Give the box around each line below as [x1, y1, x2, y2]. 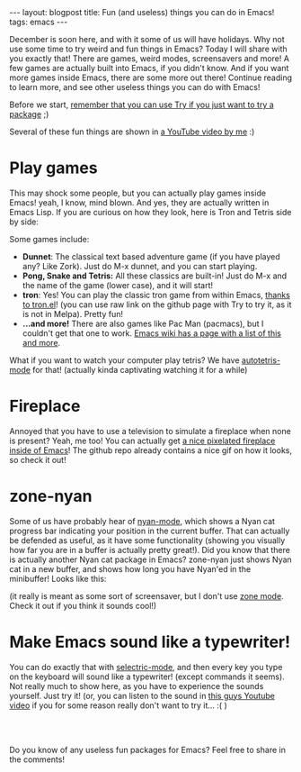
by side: [9, 216, 39, 227]
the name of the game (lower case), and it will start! [22, 279, 214, 290]
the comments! [9, 754, 66, 765]
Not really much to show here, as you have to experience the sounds [9, 680, 264, 691]
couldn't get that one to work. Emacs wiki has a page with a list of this [22, 327, 281, 339]
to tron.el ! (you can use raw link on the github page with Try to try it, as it [22, 299, 292, 310]
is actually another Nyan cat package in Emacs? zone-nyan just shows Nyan [9, 554, 292, 565]
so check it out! [9, 454, 66, 465]
